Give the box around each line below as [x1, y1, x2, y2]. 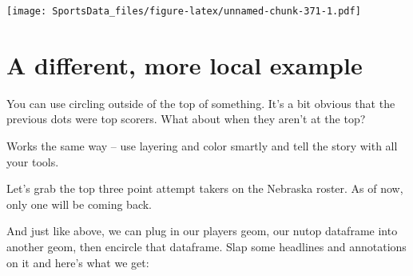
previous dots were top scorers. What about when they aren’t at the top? [6, 110, 366, 127]
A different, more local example [6, 48, 363, 81]
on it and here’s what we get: [6, 254, 149, 270]
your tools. [6, 153, 59, 170]
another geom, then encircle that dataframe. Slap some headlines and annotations [6, 238, 407, 254]
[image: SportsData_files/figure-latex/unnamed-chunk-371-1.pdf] [6, 6, 361, 17]
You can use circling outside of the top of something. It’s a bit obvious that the [6, 94, 395, 111]
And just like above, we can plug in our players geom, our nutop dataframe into [6, 222, 398, 239]
